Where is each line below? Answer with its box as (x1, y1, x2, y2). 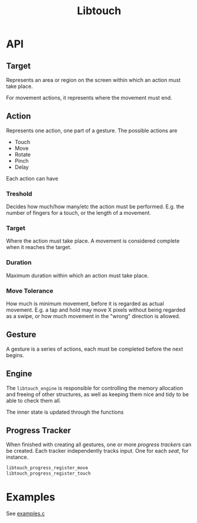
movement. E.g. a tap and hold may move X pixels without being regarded (6, 306, 186, 313)
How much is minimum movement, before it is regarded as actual (6, 300, 164, 307)
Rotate (14, 151, 31, 158)
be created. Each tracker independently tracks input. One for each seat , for (6, 447, 189, 455)
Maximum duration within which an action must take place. (6, 272, 149, 279)
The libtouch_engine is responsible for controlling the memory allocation (6, 384, 183, 391)
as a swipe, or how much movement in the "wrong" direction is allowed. (6, 313, 180, 319)
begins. (6, 351, 25, 358)
